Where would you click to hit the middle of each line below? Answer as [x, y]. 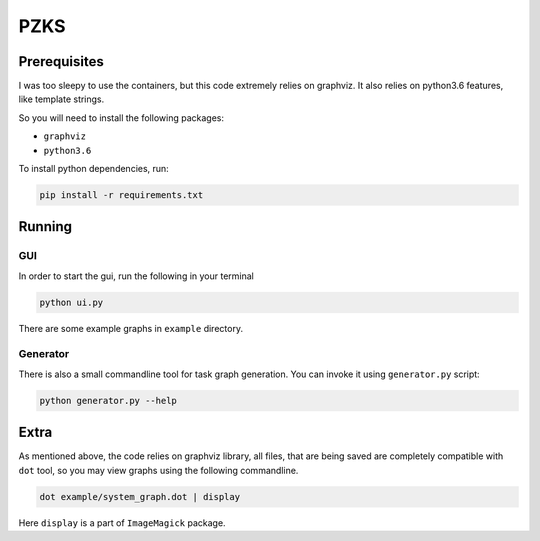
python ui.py [71, 302]
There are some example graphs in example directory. [131, 328]
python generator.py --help [108, 400]
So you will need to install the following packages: [121, 117]
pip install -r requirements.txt [121, 195]
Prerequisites [61, 61]
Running [45, 226]
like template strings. [61, 99]
